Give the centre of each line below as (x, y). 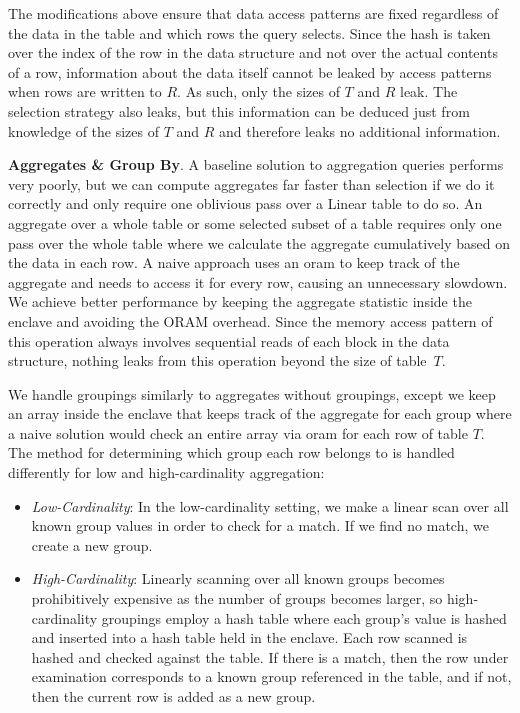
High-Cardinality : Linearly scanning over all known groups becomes (238, 578)
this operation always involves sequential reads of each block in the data (229, 340)
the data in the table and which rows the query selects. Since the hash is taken (249, 32)
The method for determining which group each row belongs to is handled (231, 452)
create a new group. (92, 544)
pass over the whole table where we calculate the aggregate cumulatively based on (259, 242)
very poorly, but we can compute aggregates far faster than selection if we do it (251, 183)
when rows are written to (85, 91)
